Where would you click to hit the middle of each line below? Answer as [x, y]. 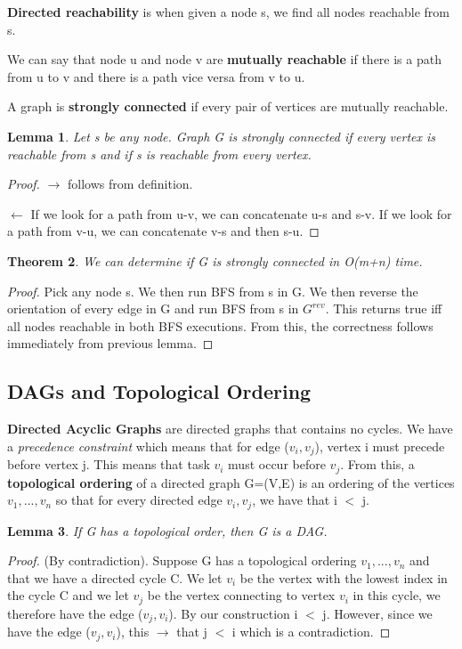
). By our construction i [233, 613]
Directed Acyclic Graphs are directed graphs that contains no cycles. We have [230, 429]
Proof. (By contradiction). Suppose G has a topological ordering [182, 560]
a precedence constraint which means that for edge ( [148, 446]
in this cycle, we [397, 595]
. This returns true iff [384, 308]
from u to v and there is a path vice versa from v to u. [156, 76]
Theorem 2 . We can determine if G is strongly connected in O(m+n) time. [215, 260]
